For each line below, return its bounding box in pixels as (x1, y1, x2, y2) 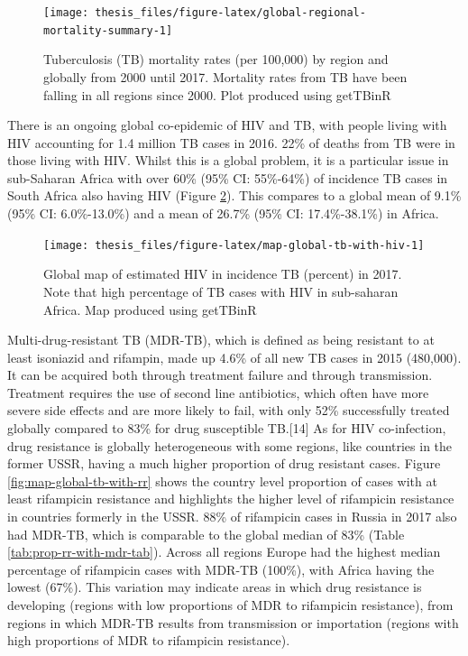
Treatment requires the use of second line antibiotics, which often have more (7, 383, 429, 402)
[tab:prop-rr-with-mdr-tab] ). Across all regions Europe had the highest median (7, 542, 441, 561)
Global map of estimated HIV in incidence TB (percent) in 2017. (43, 264, 402, 283)
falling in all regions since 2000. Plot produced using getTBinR (43, 85, 391, 104)
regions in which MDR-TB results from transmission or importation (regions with (7, 613, 459, 632)
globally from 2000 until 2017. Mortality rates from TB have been (43, 67, 408, 86)
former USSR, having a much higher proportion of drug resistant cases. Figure (7, 454, 441, 473)
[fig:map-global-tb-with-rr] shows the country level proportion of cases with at (7, 471, 437, 490)
